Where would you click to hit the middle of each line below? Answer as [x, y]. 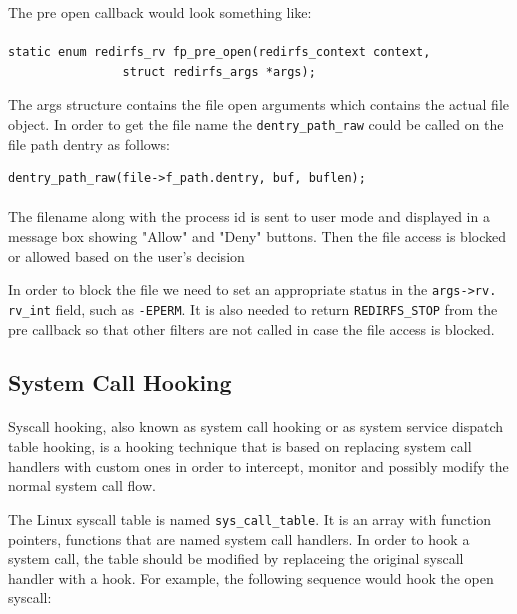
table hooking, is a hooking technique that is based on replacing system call [240, 446]
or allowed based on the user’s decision [126, 255]
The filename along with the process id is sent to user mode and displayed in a [249, 216]
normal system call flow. [82, 485]
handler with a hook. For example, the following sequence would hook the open [251, 577]
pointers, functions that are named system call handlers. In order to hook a [239, 538]
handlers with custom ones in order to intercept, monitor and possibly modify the [258, 465]
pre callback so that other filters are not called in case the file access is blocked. [251, 328]
